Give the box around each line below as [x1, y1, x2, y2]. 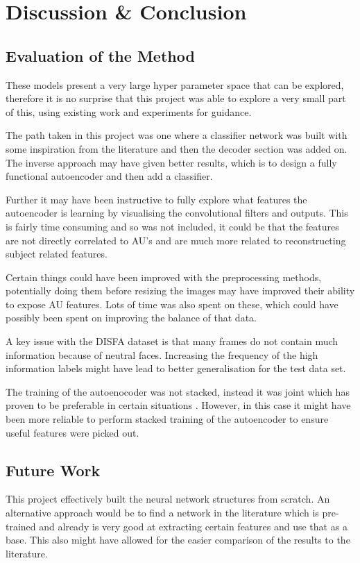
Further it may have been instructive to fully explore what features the [6, 192, 307, 206]
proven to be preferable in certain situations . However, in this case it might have [6, 398, 351, 412]
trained [6, 519, 36, 533]
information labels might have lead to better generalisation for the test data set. [6, 361, 346, 376]
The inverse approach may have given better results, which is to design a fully [6, 155, 337, 169]
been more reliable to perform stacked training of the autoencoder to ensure [6, 412, 329, 426]
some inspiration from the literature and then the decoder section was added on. [6, 141, 348, 156]
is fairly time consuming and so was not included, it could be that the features [6, 219, 339, 233]
